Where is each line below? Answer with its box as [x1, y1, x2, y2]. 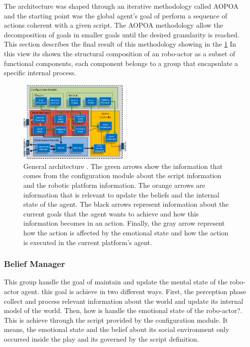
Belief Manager [4, 258, 65, 270]
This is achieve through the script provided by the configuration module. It [4, 314, 228, 325]
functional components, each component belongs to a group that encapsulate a [4, 58, 238, 68]
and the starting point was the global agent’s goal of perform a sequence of [4, 10, 227, 20]
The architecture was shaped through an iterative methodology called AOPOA [4, 1, 239, 11]
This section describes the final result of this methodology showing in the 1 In [4, 39, 236, 49]
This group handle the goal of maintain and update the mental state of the [4, 277, 228, 287]
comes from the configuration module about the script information [23, 170, 222, 181]
